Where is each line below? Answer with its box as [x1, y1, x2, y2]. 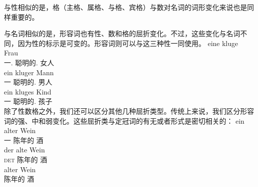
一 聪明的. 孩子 [4, 96, 53, 106]
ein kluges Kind [4, 86, 52, 96]
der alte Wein [4, 144, 45, 155]
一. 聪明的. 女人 [4, 57, 55, 67]
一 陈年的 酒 [4, 135, 44, 145]
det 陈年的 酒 [4, 154, 47, 164]
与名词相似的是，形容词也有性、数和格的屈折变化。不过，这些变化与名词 [4, 28, 240, 39]
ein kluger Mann [4, 67, 54, 77]
